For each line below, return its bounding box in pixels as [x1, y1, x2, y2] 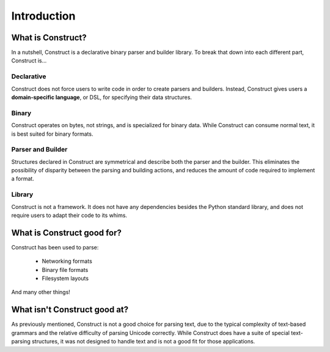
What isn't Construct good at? [11, 304, 129, 315]
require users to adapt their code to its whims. [11, 211, 128, 219]
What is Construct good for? [11, 227, 122, 238]
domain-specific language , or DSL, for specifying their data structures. [11, 94, 193, 101]
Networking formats [42, 257, 93, 265]
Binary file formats [42, 266, 89, 273]
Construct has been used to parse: [11, 243, 99, 251]
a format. [11, 175, 35, 183]
